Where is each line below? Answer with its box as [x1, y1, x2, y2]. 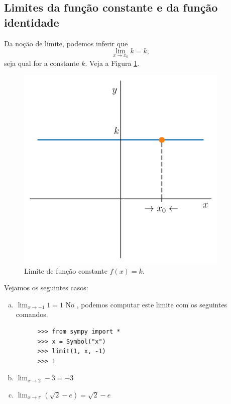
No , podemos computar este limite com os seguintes [65, 299, 227, 309]
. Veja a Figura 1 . [85, 57, 140, 68]
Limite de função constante [24, 265, 107, 276]
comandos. [16, 309, 48, 319]
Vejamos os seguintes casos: [4, 282, 88, 293]
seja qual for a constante [4, 57, 79, 68]
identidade [4, 14, 59, 30]
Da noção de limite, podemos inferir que [4, 38, 128, 48]
